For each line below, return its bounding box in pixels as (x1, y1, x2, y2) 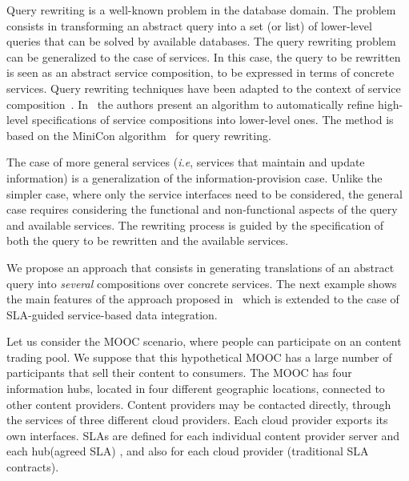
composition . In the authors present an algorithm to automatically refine (6, 95, 375, 112)
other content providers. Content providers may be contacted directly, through (6, 395, 391, 412)
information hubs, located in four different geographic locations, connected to (6, 380, 385, 397)
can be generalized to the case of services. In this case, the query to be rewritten (6, 48, 401, 65)
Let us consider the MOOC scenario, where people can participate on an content (6, 333, 402, 350)
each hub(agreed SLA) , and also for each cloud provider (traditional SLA (6, 443, 369, 459)
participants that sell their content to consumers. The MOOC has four (6, 364, 352, 381)
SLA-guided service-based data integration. (6, 306, 218, 323)
